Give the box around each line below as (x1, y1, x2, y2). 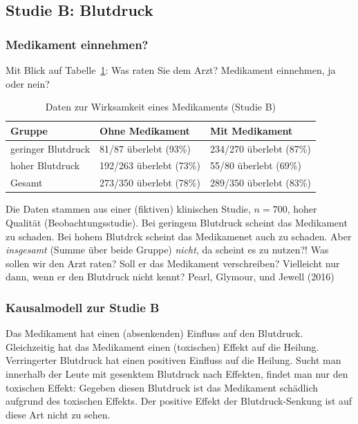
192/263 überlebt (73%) (100, 158, 200, 173)
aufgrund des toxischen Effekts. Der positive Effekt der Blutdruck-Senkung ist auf (6, 394, 352, 408)
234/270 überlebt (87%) (209, 141, 311, 155)
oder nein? (6, 76, 50, 90)
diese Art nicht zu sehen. (6, 407, 111, 421)
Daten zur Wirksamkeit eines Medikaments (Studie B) (45, 99, 276, 114)
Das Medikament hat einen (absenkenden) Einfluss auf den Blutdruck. (6, 326, 303, 340)
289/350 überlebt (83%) (209, 175, 311, 190)
